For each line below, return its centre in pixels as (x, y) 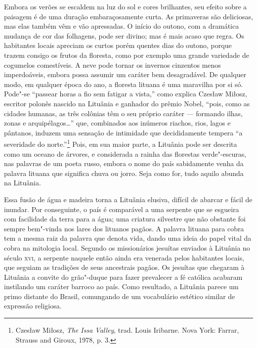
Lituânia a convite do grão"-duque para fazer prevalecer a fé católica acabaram (123, 277)
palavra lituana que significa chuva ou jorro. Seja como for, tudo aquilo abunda (124, 173)
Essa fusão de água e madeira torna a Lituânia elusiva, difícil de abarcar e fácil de (128, 199)
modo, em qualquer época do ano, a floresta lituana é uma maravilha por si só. (124, 84)
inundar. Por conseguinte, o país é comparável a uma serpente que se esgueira (122, 209)
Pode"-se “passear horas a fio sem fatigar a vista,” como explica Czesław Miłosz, (126, 94)
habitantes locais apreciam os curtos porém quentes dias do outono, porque (118, 45)
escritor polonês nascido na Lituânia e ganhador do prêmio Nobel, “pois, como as (127, 103)
